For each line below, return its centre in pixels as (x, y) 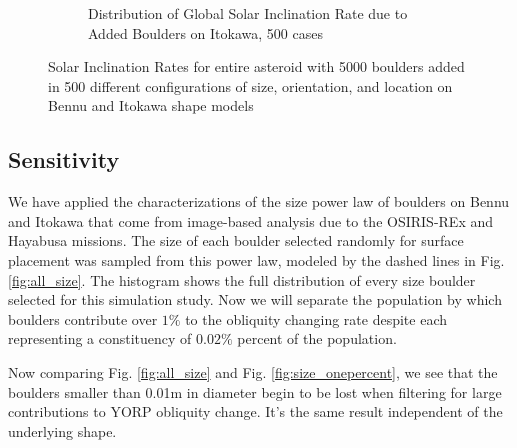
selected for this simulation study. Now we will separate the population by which (255, 299)
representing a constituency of (100, 338)
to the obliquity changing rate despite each (316, 318)
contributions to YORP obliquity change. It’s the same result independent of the (255, 411)
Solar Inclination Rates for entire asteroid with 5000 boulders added (256, 66)
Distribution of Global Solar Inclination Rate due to (248, 13)
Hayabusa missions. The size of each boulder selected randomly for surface (236, 240)
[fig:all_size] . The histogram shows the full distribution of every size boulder (242, 279)
